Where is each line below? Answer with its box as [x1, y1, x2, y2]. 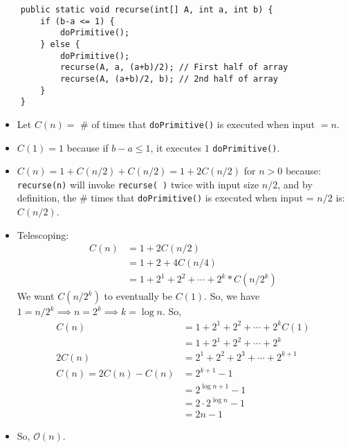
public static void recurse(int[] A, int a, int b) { [20, 5, 273, 15]
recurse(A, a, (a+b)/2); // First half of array [59, 62, 288, 73]
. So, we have [204, 289, 260, 303]
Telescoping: [17, 227, 69, 242]
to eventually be [104, 289, 172, 303]
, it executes [150, 140, 201, 154]
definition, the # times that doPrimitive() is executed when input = [17, 190, 314, 205]
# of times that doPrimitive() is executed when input [80, 116, 315, 131]
